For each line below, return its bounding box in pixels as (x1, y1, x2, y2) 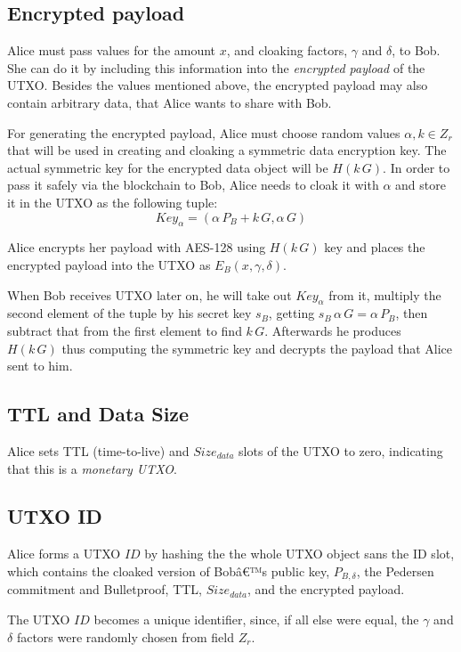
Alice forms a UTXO (7, 544, 121, 563)
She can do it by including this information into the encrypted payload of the (7, 58, 425, 77)
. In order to (383, 158, 450, 176)
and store (395, 175, 446, 194)
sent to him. (7, 356, 73, 375)
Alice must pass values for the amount (7, 41, 216, 60)
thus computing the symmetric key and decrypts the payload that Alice (61, 338, 452, 357)
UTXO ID (7, 502, 102, 530)
